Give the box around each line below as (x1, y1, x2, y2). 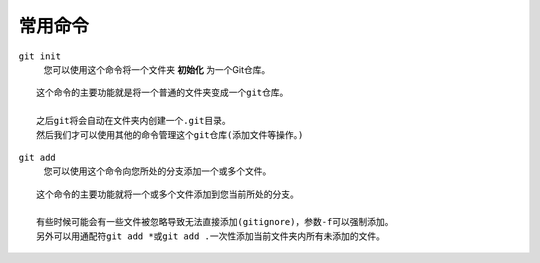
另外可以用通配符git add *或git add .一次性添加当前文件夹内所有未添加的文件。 (36, 230, 385, 242)
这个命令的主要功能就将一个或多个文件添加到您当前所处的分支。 (36, 188, 299, 200)
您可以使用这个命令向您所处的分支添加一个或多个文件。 (43, 165, 272, 177)
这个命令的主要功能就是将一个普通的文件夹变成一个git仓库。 (36, 87, 289, 99)
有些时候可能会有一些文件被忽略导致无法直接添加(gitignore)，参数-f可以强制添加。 (36, 216, 394, 228)
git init (18, 50, 62, 62)
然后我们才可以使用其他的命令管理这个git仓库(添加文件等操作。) (36, 129, 304, 140)
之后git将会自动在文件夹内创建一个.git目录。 (36, 115, 231, 127)
